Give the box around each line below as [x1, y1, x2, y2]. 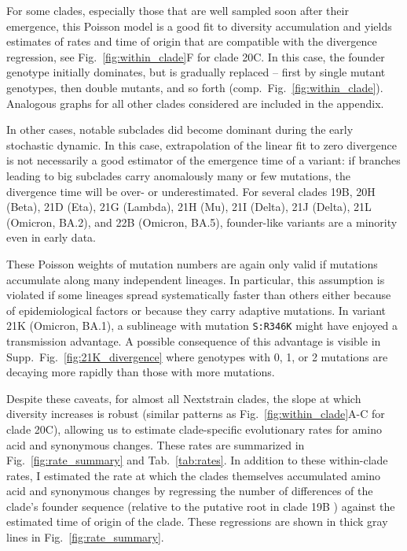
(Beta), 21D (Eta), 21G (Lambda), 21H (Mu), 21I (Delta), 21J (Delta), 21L [6, 198, 372, 215]
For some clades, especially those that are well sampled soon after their [6, 2, 349, 18]
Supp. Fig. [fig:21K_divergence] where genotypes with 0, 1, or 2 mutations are [6, 348, 388, 364]
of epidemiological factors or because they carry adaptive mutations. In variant [6, 301, 387, 318]
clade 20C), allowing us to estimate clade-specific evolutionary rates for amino [6, 420, 382, 437]
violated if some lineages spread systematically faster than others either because [6, 287, 391, 303]
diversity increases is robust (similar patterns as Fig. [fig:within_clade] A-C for [6, 405, 385, 422]
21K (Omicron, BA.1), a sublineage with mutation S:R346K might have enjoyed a [6, 317, 398, 334]
